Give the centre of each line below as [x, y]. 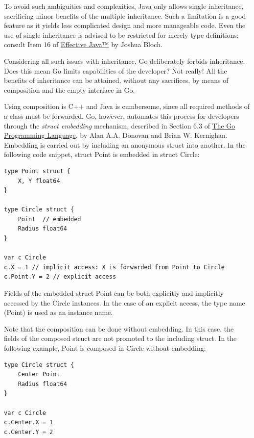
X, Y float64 [39, 181]
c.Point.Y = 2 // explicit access [60, 277]
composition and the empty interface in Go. [69, 90]
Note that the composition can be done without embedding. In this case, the [119, 328]
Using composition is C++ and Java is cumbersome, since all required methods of [127, 106]
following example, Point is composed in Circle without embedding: [105, 348]
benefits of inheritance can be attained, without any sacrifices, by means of [116, 80]
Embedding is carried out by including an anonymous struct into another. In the [125, 144]
